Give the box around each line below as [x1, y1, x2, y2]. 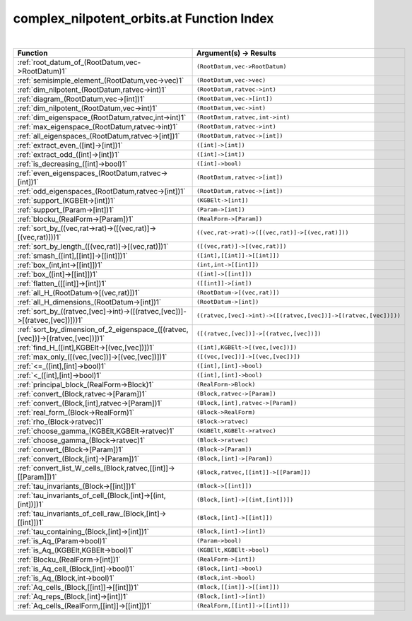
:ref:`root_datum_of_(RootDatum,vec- [17, 57, 141, 67]
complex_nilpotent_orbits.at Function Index [13, 11, 274, 26]
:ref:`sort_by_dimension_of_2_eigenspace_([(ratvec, [17, 324, 189, 334]
